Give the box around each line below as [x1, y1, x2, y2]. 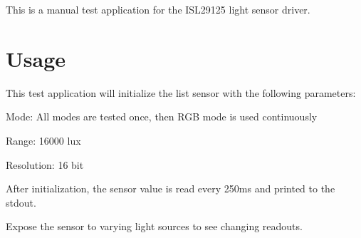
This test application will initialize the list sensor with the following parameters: [6, 85, 356, 100]
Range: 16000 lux [6, 133, 81, 148]
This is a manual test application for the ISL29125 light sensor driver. [6, 2, 310, 16]
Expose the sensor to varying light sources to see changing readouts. [6, 219, 303, 234]
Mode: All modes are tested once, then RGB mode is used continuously [6, 109, 318, 124]
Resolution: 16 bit [6, 157, 84, 172]
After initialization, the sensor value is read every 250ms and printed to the [6, 181, 335, 196]
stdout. [6, 195, 36, 209]
